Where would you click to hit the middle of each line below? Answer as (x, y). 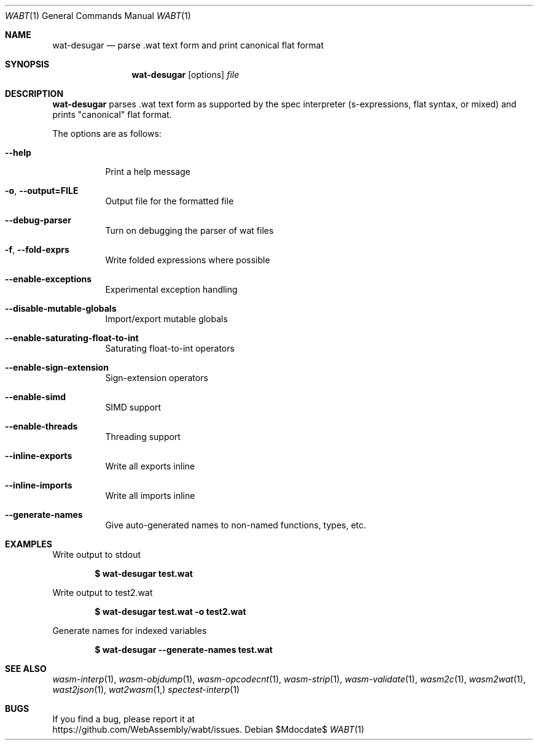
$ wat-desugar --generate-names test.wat (184, 650)
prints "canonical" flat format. (112, 114)
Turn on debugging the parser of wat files (189, 230)
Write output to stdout (97, 554)
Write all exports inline (150, 466)
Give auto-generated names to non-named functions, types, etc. (236, 525)
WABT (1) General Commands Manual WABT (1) (98, 16)
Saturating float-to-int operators (170, 348)
